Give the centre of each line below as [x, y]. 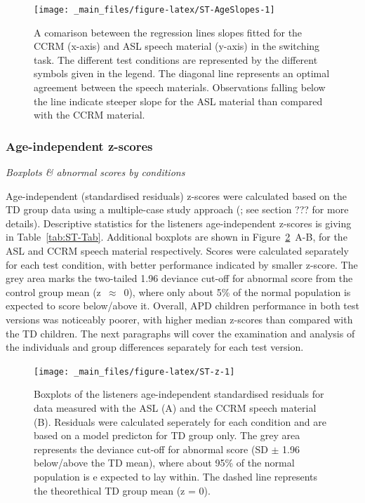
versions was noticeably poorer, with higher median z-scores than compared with [179, 319]
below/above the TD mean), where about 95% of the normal [164, 463]
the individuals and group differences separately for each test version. [155, 347]
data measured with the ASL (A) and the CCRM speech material [175, 408]
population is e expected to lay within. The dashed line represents [176, 476]
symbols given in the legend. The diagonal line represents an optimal [182, 73]
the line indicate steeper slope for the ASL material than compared [178, 101]
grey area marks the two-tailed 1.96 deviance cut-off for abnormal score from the [179, 278]
